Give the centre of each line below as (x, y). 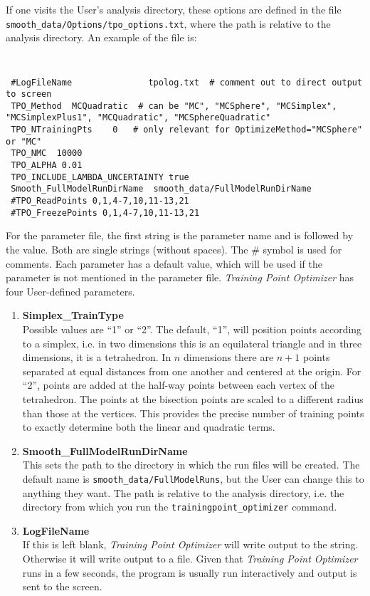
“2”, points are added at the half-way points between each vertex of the (178, 385)
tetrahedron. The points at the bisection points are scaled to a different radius (193, 398)
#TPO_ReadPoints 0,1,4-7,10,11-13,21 (100, 201)
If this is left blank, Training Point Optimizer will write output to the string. (190, 544)
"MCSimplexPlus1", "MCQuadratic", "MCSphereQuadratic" (138, 118)
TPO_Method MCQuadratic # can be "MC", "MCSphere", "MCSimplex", (174, 106)
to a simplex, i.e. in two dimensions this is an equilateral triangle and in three (192, 343)
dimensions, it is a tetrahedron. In (97, 357)
